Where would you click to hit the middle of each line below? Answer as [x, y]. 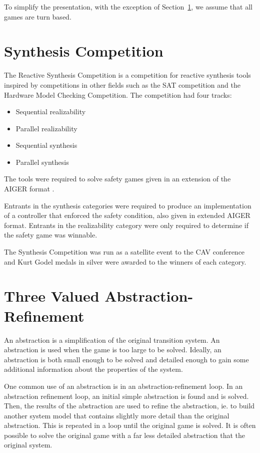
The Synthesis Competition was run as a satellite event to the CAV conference [124, 252]
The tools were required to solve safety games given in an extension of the [117, 179]
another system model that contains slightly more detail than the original [117, 415]
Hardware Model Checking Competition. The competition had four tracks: [118, 94]
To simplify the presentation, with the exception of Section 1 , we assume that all [128, 7]
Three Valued [52, 296]
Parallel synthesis [42, 162]
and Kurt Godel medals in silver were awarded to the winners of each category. [125, 261]
